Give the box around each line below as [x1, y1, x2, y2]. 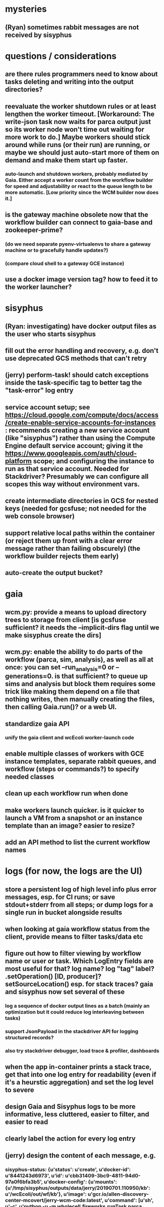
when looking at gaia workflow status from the [5, 925, 150, 933]
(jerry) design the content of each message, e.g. [5, 1151, 156, 1160]
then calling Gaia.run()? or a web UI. [5, 703, 117, 711]
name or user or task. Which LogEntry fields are [5, 957, 154, 965]
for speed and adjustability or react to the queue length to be [5, 183, 153, 190]
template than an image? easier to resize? [5, 821, 135, 830]
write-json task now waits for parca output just [5, 117, 151, 126]
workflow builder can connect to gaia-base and [5, 218, 153, 226]
